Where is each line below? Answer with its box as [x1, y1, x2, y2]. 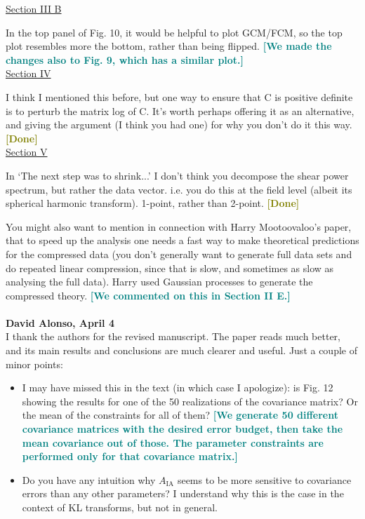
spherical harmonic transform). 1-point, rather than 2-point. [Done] [6, 196, 300, 210]
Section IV [6, 66, 51, 81]
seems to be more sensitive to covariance [177, 472, 352, 487]
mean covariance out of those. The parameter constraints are [22, 435, 324, 450]
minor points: [6, 356, 63, 371]
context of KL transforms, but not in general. [22, 500, 218, 514]
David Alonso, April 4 [6, 315, 114, 330]
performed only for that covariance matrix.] [22, 449, 238, 464]
